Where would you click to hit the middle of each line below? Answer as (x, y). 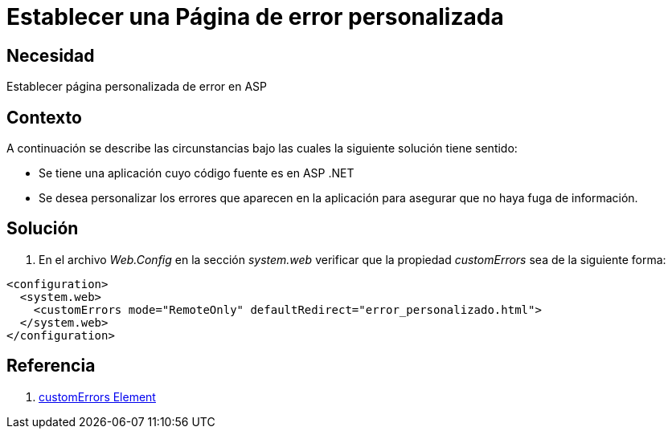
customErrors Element (97, 396)
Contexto (44, 117)
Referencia (51, 366)
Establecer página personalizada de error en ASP (137, 87)
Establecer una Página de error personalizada (255, 17)
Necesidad (51, 55)
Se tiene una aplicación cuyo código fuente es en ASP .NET (197, 173)
